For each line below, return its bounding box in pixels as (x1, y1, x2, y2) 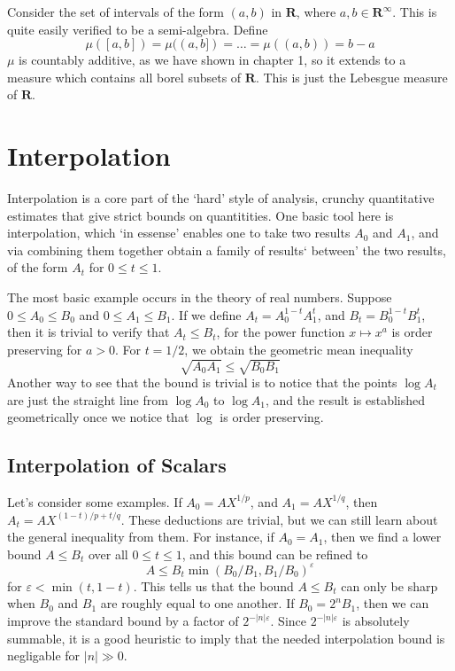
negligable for (7, 646, 81, 665)
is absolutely (342, 612, 410, 630)
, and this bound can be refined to (181, 544, 368, 563)
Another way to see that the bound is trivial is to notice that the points (7, 372, 397, 391)
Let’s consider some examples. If (7, 492, 182, 511)
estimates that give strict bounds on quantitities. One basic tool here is (7, 206, 394, 224)
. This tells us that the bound (133, 576, 294, 595)
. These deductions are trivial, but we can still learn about (120, 510, 438, 528)
